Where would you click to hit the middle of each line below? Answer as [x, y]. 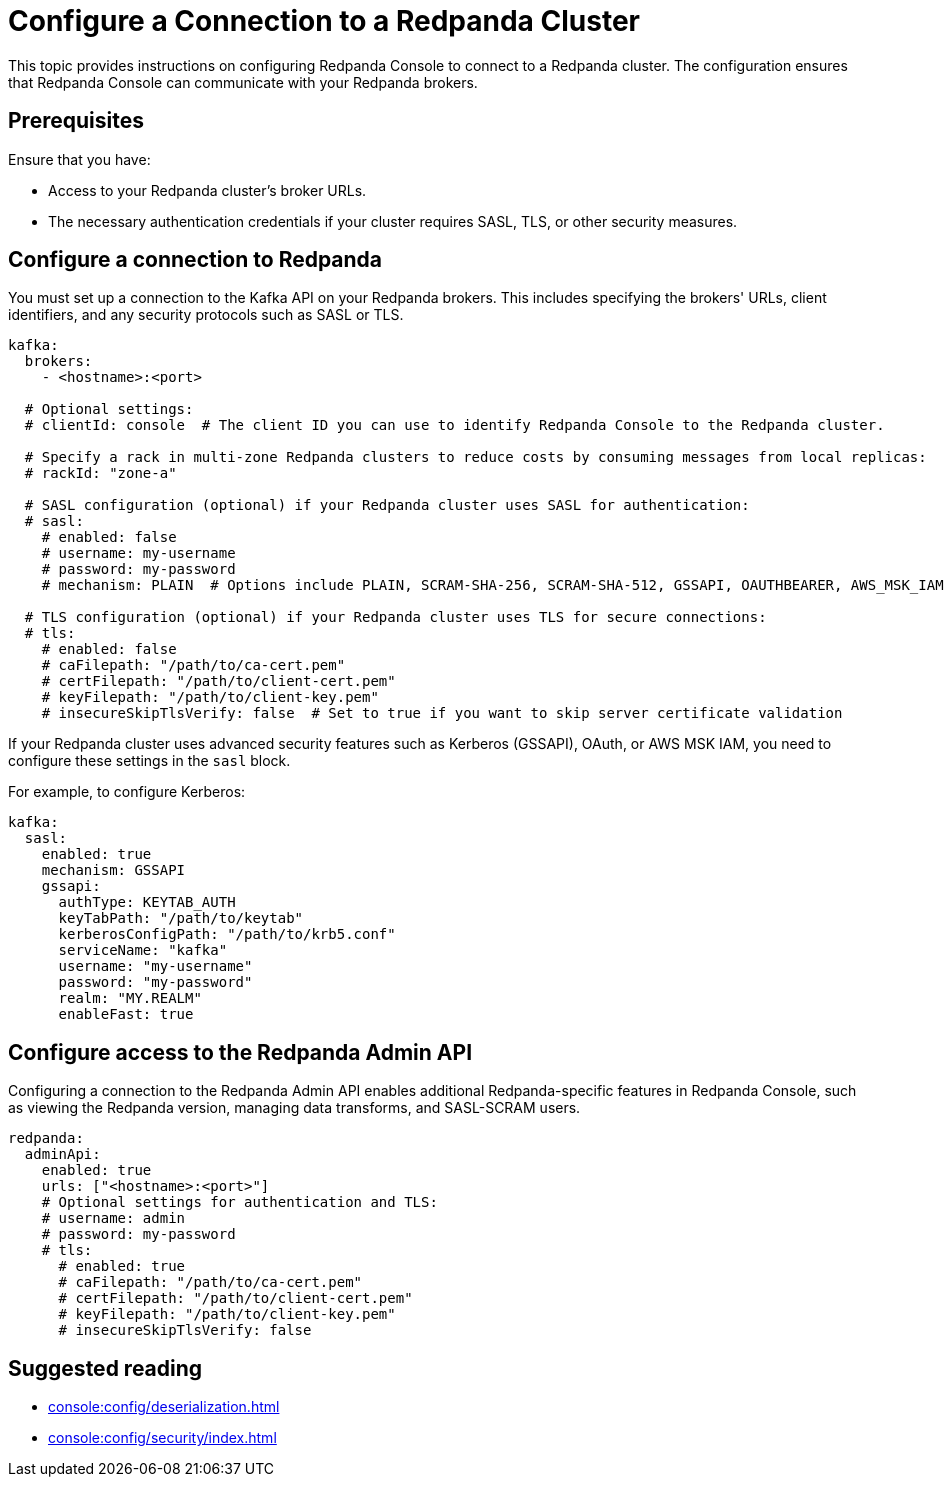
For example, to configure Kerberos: [127, 792]
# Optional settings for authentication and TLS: [239, 1202]
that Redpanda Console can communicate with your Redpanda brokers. [243, 82]
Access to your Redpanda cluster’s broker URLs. [207, 190]
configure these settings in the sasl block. [149, 761]
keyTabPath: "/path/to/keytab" [181, 918]
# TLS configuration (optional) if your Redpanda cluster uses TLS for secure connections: [395, 617]
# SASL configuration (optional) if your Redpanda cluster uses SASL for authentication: [387, 505]
